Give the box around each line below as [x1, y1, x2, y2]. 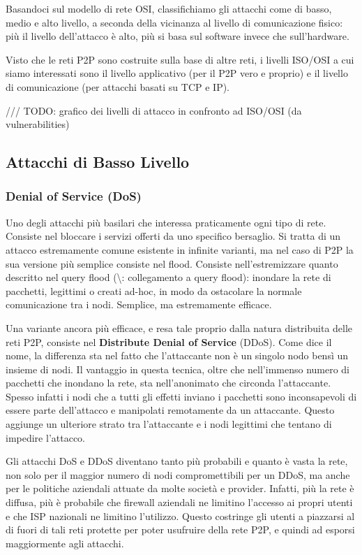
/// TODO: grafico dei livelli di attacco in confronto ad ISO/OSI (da [6, 103, 302, 117]
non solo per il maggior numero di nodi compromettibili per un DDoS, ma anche [6, 467, 350, 482]
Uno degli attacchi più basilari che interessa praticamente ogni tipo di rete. [6, 215, 326, 229]
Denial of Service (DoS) [6, 187, 142, 205]
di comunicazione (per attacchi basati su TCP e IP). [6, 79, 230, 94]
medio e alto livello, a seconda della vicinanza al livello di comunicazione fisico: [6, 15, 343, 29]
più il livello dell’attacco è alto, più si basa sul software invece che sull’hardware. [6, 29, 349, 43]
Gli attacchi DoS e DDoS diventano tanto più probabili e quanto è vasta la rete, [6, 454, 348, 468]
